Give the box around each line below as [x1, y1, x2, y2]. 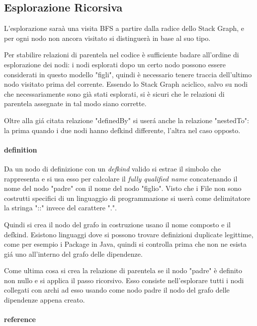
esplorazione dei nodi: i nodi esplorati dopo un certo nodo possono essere [4, 59, 226, 69]
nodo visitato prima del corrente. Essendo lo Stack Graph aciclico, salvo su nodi [4, 79, 248, 89]
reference [4, 314, 36, 325]
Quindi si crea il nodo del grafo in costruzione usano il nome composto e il [4, 219, 231, 229]
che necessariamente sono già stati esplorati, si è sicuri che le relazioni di [4, 88, 225, 99]
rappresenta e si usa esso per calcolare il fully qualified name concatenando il [4, 173, 238, 183]
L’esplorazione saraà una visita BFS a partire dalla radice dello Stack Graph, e [4, 23, 244, 33]
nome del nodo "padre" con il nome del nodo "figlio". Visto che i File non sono [4, 183, 242, 193]
